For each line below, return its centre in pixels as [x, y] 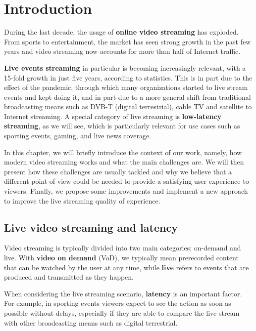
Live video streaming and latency [91, 227]
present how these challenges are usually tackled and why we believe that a [118, 171]
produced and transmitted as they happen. [69, 277]
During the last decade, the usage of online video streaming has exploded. [121, 32]
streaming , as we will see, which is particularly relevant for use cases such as [122, 126]
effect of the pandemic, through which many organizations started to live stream [126, 87]
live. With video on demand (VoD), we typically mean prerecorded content [121, 258]
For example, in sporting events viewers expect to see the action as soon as [118, 303]
